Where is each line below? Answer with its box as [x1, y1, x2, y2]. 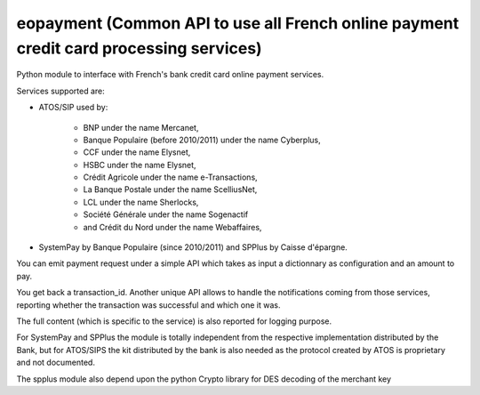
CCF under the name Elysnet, [83, 147, 191, 157]
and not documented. [16, 357, 95, 368]
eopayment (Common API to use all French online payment [16, 13, 460, 33]
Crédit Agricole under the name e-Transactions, [83, 172, 258, 182]
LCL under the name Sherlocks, [83, 197, 199, 207]
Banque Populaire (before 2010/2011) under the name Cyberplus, [83, 134, 322, 145]
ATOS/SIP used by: [38, 102, 108, 113]
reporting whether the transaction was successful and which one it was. [16, 299, 281, 310]
